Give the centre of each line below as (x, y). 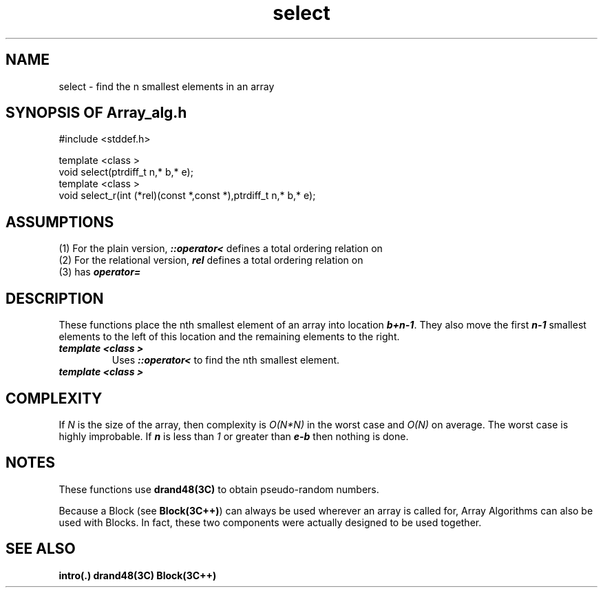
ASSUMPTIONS (60, 222)
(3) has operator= (100, 272)
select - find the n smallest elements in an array (167, 86)
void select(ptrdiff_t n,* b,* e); (126, 172)
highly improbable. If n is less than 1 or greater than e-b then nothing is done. (234, 436)
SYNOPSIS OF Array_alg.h (96, 113)
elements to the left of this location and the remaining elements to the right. (229, 337)
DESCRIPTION (55, 298)
